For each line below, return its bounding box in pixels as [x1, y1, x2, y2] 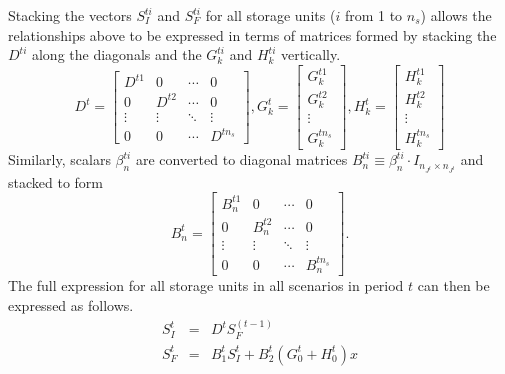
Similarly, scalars [8, 149, 111, 170]
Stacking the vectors [8, 5, 132, 25]
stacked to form [8, 171, 103, 192]
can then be [417, 275, 490, 296]
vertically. [280, 44, 341, 65]
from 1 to [344, 5, 403, 25]
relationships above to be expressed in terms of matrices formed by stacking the [8, 24, 497, 45]
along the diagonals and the [31, 44, 202, 65]
